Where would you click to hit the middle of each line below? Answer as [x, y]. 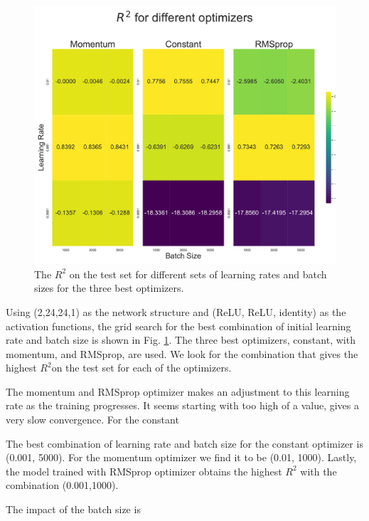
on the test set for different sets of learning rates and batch [198, 274]
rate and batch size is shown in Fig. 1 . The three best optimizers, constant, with [181, 340]
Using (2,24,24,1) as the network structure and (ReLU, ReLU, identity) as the [176, 311]
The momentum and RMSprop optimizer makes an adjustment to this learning [178, 391]
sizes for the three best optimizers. [109, 288]
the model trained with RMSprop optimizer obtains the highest [144, 471]
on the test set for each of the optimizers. [141, 368]
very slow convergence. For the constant [92, 420]
